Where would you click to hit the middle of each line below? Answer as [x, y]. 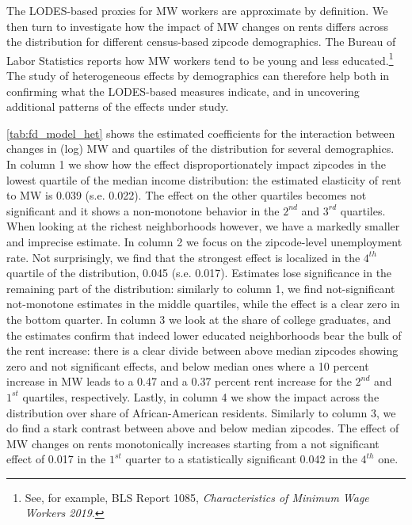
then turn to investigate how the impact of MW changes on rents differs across [198, 26]
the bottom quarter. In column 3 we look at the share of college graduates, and [199, 319]
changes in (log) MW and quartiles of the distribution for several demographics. [200, 148]
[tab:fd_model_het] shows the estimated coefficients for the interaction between [201, 133]
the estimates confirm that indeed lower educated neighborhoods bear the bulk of [204, 335]
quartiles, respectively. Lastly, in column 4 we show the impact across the [201, 396]
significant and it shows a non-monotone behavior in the [143, 210]
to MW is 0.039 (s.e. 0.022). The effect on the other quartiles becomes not [187, 195]
